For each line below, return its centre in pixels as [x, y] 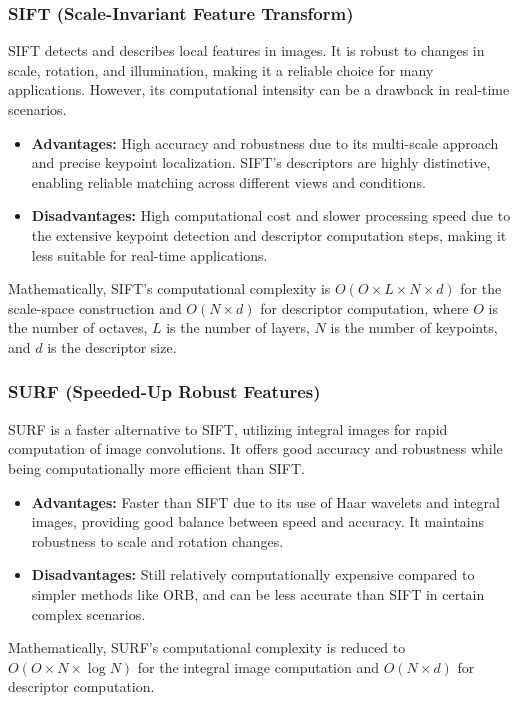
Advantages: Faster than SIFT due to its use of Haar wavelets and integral [265, 501]
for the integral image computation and [258, 666]
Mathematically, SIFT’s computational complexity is [169, 288]
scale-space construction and [95, 307]
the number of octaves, [78, 327]
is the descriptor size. [112, 346]
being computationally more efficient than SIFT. [156, 467]
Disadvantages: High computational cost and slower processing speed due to [271, 215]
